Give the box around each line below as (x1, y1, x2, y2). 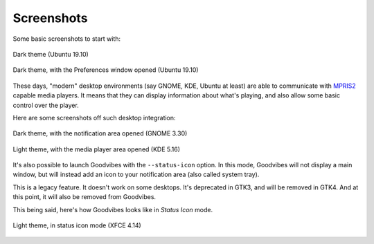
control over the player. (12, 101, 79, 109)
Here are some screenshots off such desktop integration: (12, 113, 176, 122)
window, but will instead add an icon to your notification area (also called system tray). (12, 170, 260, 179)
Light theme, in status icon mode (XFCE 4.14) (12, 221, 141, 229)
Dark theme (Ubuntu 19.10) (12, 50, 89, 58)
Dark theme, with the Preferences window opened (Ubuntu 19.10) (12, 66, 199, 74)
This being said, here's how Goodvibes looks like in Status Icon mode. (12, 205, 213, 214)
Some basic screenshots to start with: (12, 35, 121, 43)
